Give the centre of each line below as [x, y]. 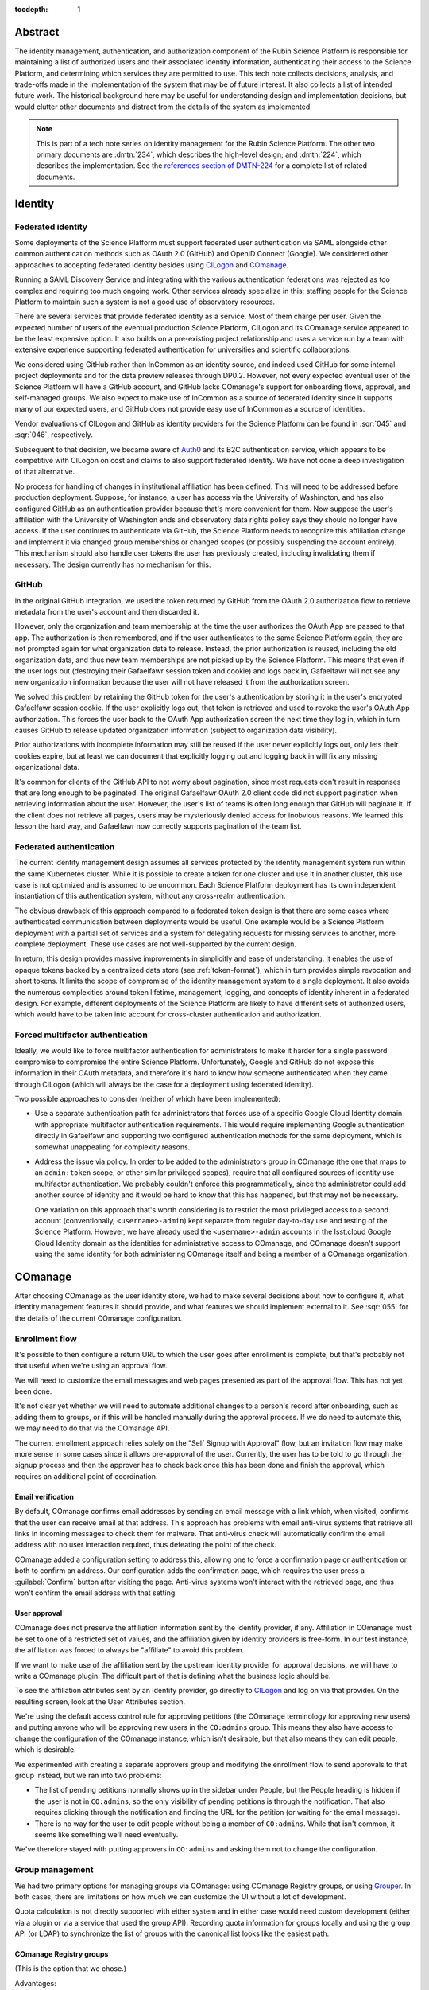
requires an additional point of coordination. [86, 1476]
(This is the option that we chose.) [71, 1969]
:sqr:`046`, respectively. [54, 435]
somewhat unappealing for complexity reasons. [112, 1147]
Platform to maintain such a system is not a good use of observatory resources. [145, 302]
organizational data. [47, 767]
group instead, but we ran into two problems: [88, 1776]
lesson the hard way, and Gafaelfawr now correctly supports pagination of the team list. [158, 826]
